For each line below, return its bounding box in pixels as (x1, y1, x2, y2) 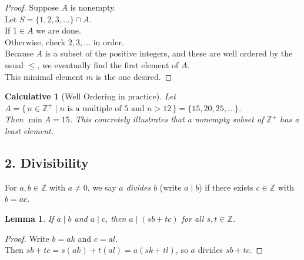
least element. (5, 124, 54, 136)
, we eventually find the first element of (37, 58, 179, 71)
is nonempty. (70, 1, 116, 13)
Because (5, 47, 34, 59)
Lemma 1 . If (5, 212, 54, 224)
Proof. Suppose (5, 1, 59, 13)
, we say (87, 181, 116, 193)
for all (181, 212, 204, 224)
